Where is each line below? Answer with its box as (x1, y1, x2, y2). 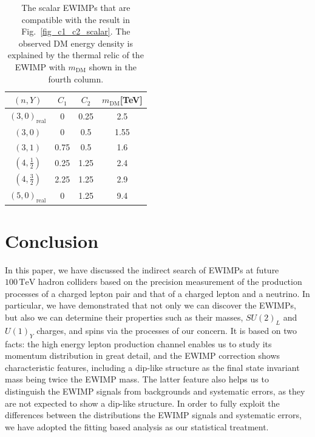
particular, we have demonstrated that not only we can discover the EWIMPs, (5, 299, 296, 312)
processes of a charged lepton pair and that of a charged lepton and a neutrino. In (5, 287, 310, 299)
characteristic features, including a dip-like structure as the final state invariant (5, 361, 300, 373)
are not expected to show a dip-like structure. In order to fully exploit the (5, 396, 280, 409)
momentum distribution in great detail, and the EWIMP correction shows (5, 349, 280, 362)
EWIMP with (15, 60, 66, 73)
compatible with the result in (21, 13, 130, 25)
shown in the (89, 60, 137, 73)
